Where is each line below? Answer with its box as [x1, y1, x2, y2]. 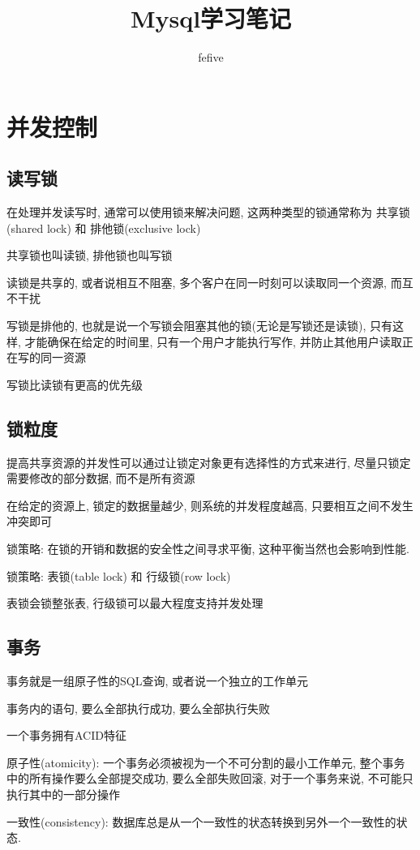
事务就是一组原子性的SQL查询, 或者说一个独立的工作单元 [6, 672, 308, 689]
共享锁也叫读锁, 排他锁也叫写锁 [6, 247, 173, 264]
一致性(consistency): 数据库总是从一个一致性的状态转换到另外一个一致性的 [6, 813, 396, 830]
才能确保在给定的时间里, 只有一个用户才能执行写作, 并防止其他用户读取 [24, 333, 402, 350]
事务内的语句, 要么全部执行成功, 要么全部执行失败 [6, 699, 271, 716]
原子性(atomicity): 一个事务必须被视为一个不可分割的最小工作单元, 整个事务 [6, 753, 405, 771]
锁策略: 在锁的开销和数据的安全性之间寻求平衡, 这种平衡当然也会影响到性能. [6, 540, 409, 557]
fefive [198, 49, 224, 66]
